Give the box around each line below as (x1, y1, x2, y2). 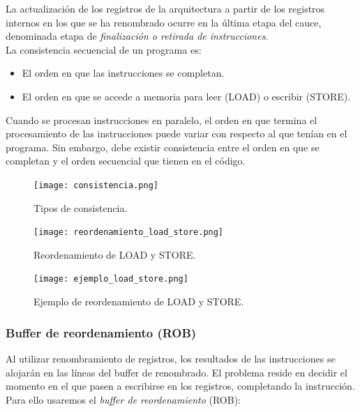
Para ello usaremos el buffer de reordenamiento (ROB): (6, 392, 241, 406)
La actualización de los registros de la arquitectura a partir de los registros (6, 1, 325, 15)
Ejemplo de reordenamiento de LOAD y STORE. (33, 294, 244, 309)
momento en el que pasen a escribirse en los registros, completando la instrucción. (6, 379, 355, 393)
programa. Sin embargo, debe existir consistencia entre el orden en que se (6, 139, 320, 154)
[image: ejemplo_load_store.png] (33, 274, 188, 284)
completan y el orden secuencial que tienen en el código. (6, 153, 246, 168)
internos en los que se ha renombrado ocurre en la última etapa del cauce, (6, 15, 322, 29)
